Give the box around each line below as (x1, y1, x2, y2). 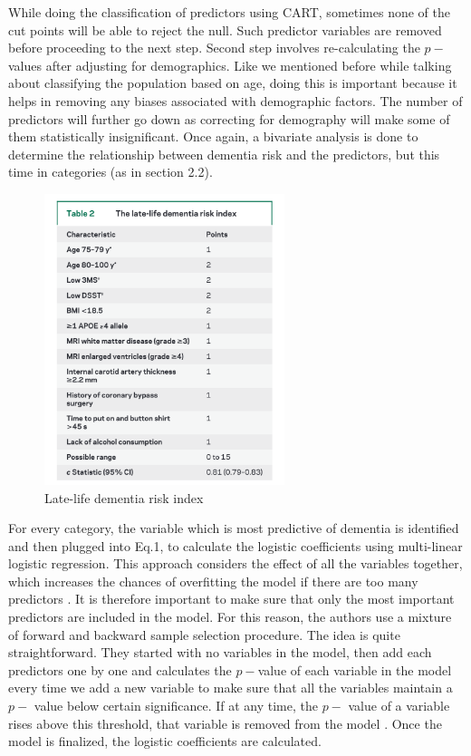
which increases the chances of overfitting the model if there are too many (8, 571, 418, 590)
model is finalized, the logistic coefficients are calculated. (8, 732, 322, 751)
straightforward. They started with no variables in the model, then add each (8, 643, 432, 662)
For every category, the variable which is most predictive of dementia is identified (8, 519, 459, 538)
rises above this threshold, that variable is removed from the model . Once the (8, 713, 442, 732)
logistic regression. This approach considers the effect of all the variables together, (8, 554, 463, 573)
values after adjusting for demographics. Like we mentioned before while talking (8, 55, 452, 74)
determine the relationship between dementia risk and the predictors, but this (8, 144, 440, 163)
